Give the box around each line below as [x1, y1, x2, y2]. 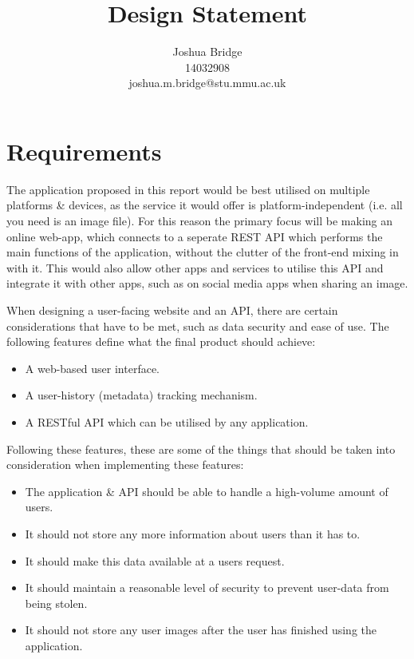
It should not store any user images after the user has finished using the [25, 621, 377, 638]
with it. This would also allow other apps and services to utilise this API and [6, 259, 384, 276]
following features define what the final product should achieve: [6, 333, 316, 350]
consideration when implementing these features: [6, 456, 244, 473]
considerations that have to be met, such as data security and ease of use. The [6, 317, 389, 334]
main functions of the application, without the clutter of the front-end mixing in [6, 244, 399, 260]
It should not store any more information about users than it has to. [25, 525, 361, 542]
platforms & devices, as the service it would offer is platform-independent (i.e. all [6, 197, 403, 213]
